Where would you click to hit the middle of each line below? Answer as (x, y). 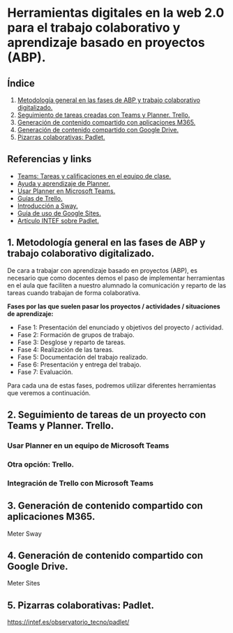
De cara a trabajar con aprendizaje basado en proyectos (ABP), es (102, 270)
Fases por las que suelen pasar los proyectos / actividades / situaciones (114, 306)
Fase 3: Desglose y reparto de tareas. (71, 342)
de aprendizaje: (30, 313)
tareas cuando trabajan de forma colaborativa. (74, 292)
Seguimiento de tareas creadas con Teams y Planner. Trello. (104, 115)
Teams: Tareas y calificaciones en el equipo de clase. (94, 176)
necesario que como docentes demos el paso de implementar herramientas (116, 278)
